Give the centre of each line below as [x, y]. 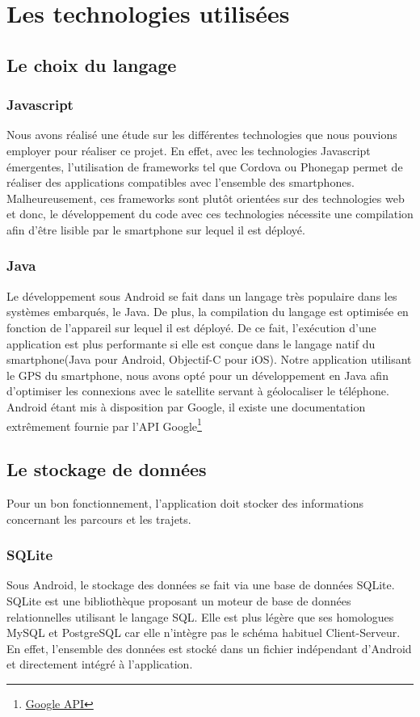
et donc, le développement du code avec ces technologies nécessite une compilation [210, 214]
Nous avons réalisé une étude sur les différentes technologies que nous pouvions [202, 135]
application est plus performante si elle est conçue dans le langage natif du [191, 343]
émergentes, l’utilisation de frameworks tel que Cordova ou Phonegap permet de [205, 166]
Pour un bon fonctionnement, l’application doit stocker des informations [185, 502]
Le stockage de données [107, 469]
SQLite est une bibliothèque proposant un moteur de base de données [179, 600]
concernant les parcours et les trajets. [99, 519]
